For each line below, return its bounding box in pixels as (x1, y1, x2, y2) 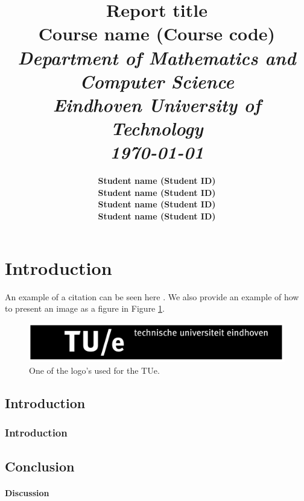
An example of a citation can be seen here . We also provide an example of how (5, 290, 299, 303)
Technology (110, 116, 203, 141)
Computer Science (80, 68, 234, 93)
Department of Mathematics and (17, 45, 296, 70)
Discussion (5, 486, 49, 499)
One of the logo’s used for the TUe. (29, 364, 160, 376)
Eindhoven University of (52, 92, 261, 117)
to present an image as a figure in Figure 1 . (5, 302, 165, 315)
